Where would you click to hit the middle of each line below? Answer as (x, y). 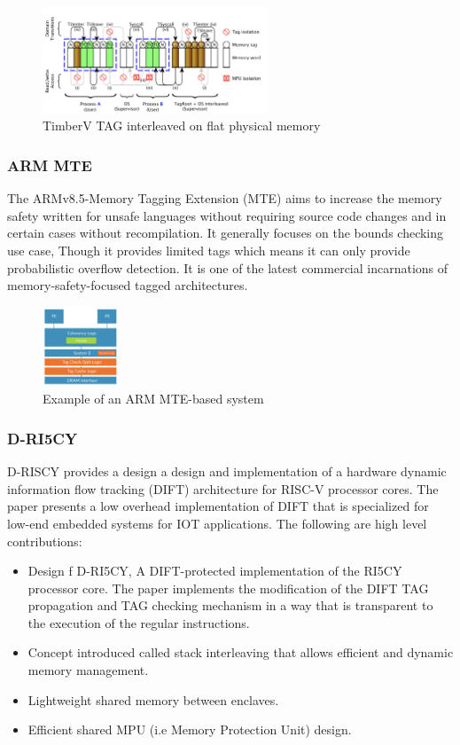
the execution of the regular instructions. (139, 622)
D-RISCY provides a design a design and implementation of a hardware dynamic (227, 471)
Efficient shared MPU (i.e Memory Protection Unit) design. (190, 729)
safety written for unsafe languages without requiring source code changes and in (227, 215)
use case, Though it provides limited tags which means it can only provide (209, 250)
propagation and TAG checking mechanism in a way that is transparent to (230, 605)
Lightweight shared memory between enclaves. (153, 699)
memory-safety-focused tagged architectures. (128, 285)
